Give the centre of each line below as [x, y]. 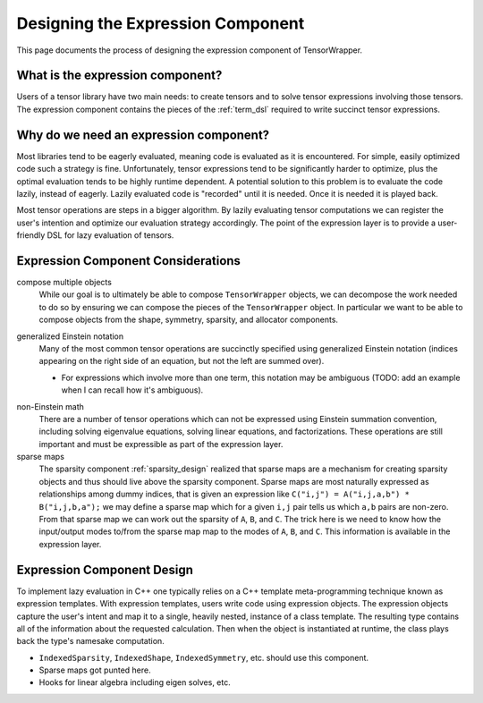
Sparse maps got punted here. [95, 670]
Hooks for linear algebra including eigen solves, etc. [135, 682]
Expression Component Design [105, 569]
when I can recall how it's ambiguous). [132, 390]
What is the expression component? [119, 76]
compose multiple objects [64, 282]
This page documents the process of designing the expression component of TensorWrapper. [189, 50]
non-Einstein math [51, 406]
